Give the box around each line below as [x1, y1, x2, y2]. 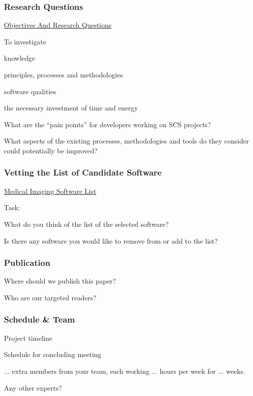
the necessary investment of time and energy [4, 103, 138, 113]
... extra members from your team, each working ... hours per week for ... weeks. [4, 365, 246, 376]
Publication [4, 256, 51, 269]
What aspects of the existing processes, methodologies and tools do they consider [4, 136, 249, 146]
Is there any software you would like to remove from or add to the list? [4, 235, 218, 246]
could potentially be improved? [4, 145, 97, 155]
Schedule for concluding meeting [4, 349, 101, 360]
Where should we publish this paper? [4, 276, 116, 286]
